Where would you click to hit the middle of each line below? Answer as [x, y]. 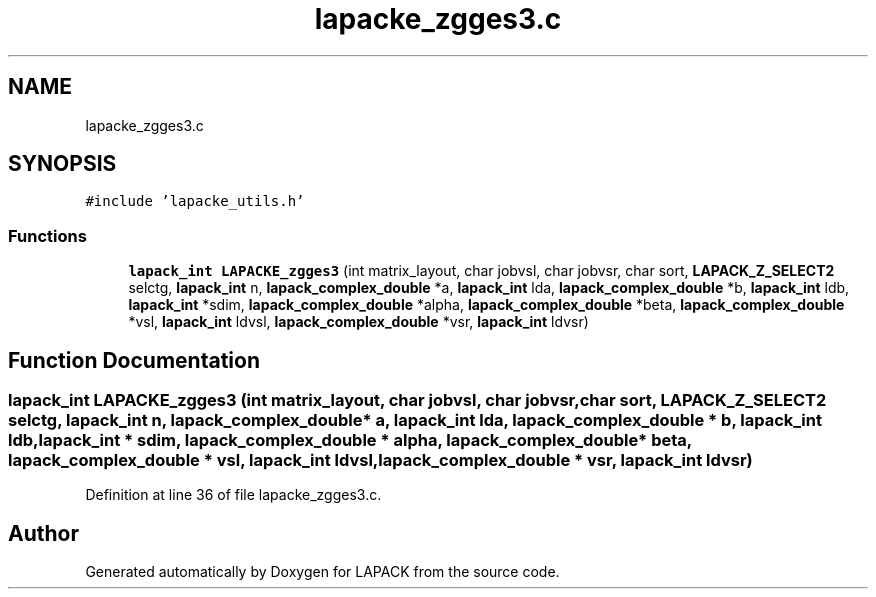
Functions [47, 235]
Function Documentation [134, 360]
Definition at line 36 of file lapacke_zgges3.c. [233, 495]
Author [43, 533]
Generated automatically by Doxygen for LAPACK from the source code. [322, 572]
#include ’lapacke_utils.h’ [195, 201]
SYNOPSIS [62, 164]
